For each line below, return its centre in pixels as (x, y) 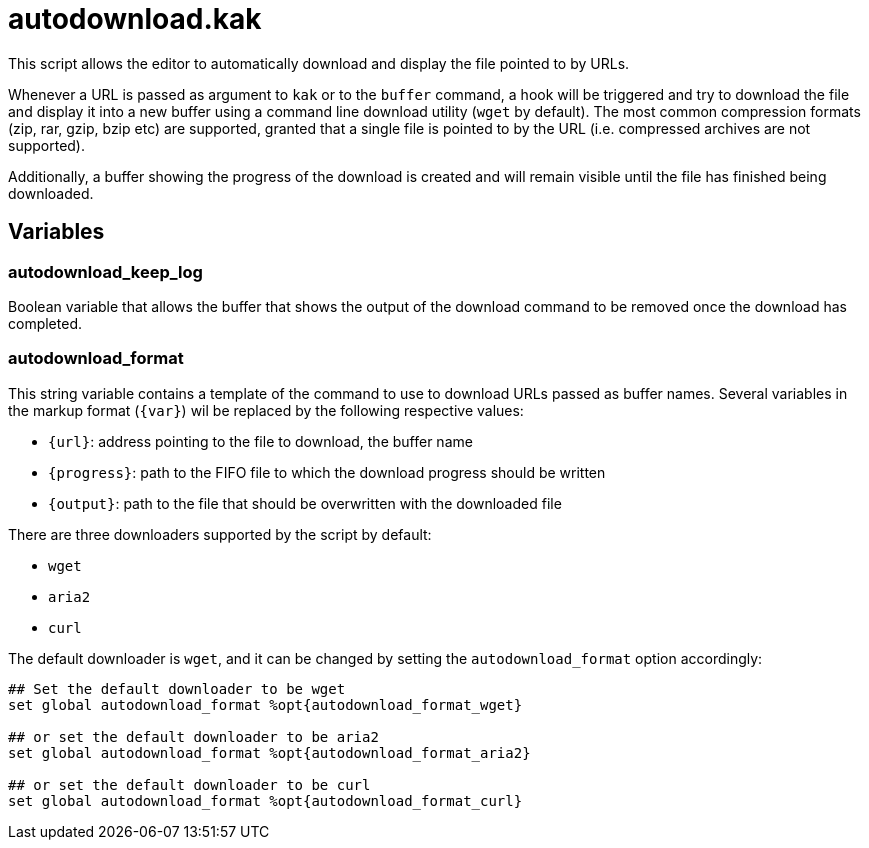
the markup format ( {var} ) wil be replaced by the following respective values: (266, 410)
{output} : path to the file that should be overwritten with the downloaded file (305, 503)
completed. (45, 323)
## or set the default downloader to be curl (189, 784)
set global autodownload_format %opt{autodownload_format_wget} (265, 704)
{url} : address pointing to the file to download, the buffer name (260, 441)
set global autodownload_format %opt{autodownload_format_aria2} (269, 752)
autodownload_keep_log (105, 271)
